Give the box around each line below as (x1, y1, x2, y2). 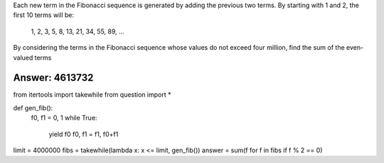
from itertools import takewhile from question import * (13, 90, 171, 99)
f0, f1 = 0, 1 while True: (31, 114, 97, 122)
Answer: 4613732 (13, 72, 94, 84)
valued (13, 53, 33, 62)
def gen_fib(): (13, 103, 53, 112)
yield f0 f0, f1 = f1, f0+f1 (48, 130, 119, 138)
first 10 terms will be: (13, 11, 75, 19)
